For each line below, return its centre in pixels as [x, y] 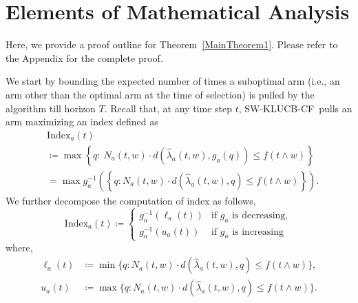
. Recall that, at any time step [168, 108]
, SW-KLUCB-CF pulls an [295, 108]
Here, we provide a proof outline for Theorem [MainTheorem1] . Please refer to [172, 44]
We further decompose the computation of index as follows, [131, 200]
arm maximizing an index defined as [82, 122]
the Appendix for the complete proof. [84, 58]
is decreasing [259, 215]
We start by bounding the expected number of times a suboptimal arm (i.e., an [173, 81]
